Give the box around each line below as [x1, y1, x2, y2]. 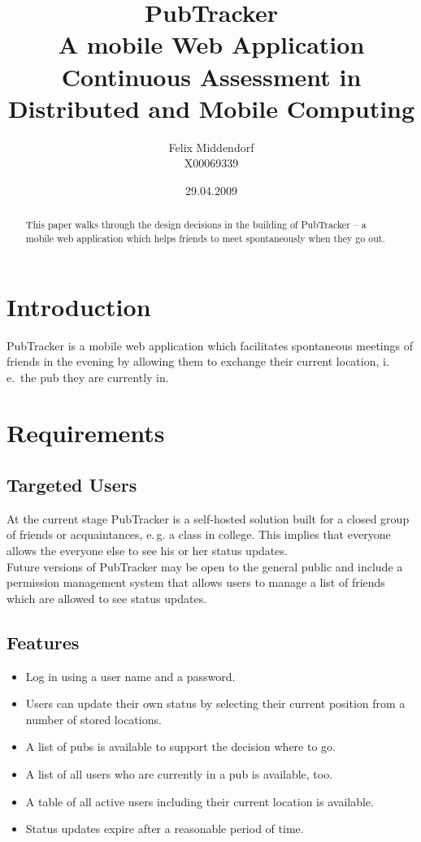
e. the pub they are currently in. [7, 368, 169, 385]
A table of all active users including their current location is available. [25, 792, 374, 809]
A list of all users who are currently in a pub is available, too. [25, 766, 333, 783]
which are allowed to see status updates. [7, 589, 207, 606]
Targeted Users [7, 472, 137, 497]
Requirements [7, 416, 165, 449]
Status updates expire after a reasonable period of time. [25, 820, 304, 837]
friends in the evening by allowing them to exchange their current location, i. [7, 353, 389, 370]
